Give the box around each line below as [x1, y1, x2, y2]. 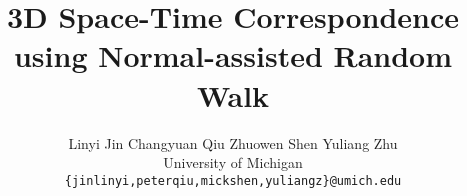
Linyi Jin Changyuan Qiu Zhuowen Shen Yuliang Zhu [68, 132, 398, 153]
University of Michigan [163, 152, 303, 173]
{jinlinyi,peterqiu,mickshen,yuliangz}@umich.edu [64, 173, 402, 188]
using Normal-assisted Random [13, 35, 453, 76]
